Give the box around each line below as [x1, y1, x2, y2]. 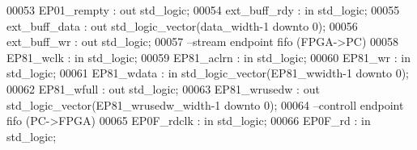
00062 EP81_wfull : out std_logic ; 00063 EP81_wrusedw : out [6, 80, 320, 97]
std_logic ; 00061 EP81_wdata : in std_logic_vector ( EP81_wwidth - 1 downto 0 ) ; [6, 65, 409, 81]
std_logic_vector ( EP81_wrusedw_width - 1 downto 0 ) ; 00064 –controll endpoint [6, 96, 404, 113]
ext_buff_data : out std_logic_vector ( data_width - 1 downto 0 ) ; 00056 [6, 17, 358, 34]
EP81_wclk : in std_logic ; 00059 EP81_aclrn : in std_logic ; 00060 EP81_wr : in [6, 48, 411, 65]
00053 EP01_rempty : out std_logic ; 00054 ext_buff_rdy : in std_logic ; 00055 [6, 2, 400, 18]
